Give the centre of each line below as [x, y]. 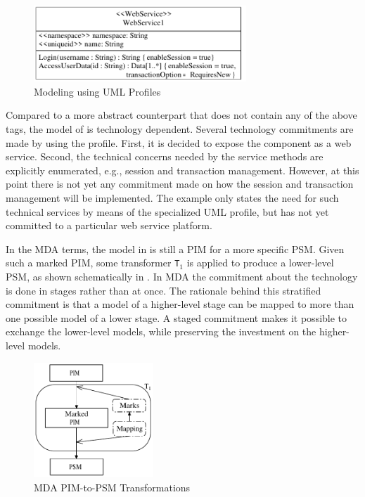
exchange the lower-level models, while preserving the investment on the [161, 331]
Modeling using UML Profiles [97, 91]
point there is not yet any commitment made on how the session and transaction [180, 184]
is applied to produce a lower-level [260, 263]
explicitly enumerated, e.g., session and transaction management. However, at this [182, 170]
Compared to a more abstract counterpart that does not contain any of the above [181, 115]
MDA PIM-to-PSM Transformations [112, 488]
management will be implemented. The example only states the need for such [172, 198]
